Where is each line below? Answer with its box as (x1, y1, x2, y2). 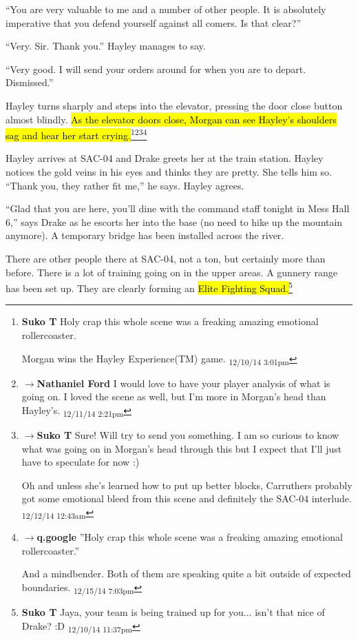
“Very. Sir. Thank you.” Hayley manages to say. (6, 39, 206, 53)
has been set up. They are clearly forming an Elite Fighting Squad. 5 (6, 279, 293, 295)
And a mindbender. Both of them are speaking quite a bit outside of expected (21, 566, 351, 581)
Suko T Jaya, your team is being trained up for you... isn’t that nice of (21, 605, 325, 619)
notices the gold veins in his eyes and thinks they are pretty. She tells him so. (6, 165, 332, 178)
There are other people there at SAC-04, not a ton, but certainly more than (6, 251, 326, 265)
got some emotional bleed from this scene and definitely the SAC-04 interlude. (21, 491, 352, 506)
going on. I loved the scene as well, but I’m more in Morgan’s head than (21, 389, 326, 404)
